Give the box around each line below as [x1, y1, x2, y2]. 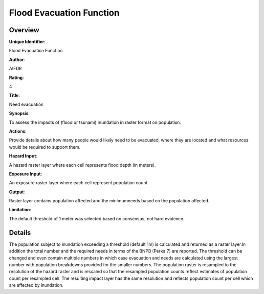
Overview [9, 26, 40, 34]
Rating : [9, 75, 24, 80]
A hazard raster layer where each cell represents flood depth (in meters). [9, 162, 156, 168]
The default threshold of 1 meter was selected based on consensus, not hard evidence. [9, 216, 185, 221]
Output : [9, 189, 25, 195]
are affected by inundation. [9, 282, 64, 288]
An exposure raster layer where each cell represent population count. [9, 180, 149, 186]
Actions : [9, 128, 27, 134]
